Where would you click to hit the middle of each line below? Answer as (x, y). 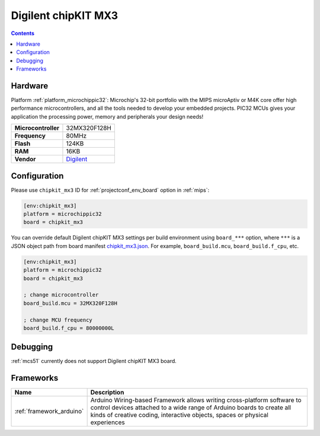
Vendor (25, 159)
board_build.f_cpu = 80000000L (69, 328)
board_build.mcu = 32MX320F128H (71, 303)
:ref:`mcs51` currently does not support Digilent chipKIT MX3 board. (94, 361)
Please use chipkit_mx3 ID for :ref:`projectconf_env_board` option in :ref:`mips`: (110, 190)
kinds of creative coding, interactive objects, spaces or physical (180, 415)
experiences (108, 422)
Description (107, 393)
